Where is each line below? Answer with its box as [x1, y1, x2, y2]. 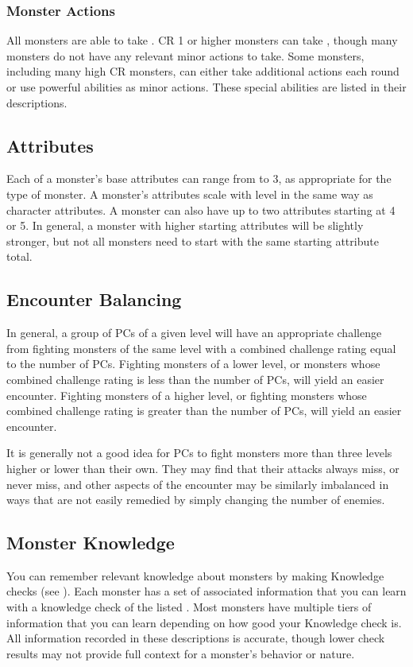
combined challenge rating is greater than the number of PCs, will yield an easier [6, 402, 402, 419]
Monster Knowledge [6, 530, 175, 555]
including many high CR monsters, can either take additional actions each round [6, 63, 399, 79]
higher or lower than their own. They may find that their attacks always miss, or [6, 460, 399, 476]
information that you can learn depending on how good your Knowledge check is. [6, 614, 402, 630]
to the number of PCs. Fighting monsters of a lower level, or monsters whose [6, 355, 380, 372]
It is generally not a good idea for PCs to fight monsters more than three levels [6, 444, 392, 461]
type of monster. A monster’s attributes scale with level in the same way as [6, 185, 373, 202]
